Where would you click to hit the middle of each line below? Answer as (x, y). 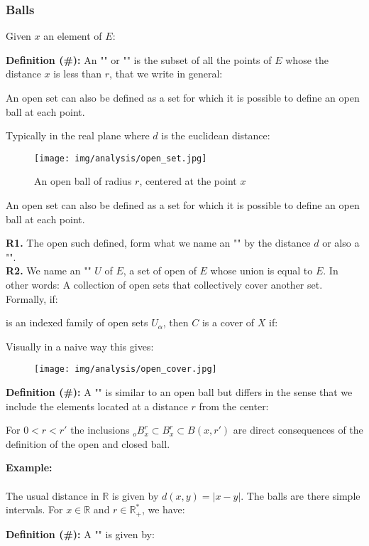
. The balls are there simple (301, 495)
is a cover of (228, 322)
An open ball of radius (83, 181)
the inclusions (100, 430)
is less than (78, 74)
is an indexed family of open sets (77, 322)
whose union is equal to (261, 271)
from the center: (234, 406)
